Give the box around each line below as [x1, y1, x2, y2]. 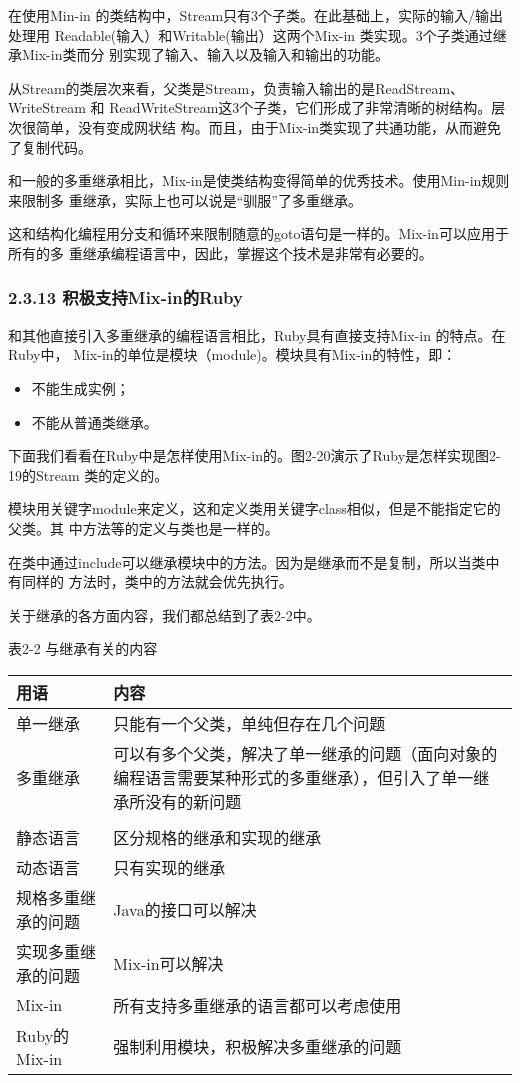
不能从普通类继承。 [31, 411, 158, 432]
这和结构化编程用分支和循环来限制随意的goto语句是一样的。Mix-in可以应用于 [8, 223, 509, 244]
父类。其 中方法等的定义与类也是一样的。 [8, 517, 279, 538]
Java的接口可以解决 [113, 897, 257, 921]
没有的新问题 [145, 789, 242, 813]
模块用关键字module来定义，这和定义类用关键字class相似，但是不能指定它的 [8, 498, 501, 519]
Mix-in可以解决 [113, 951, 224, 975]
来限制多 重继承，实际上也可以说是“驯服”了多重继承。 [8, 189, 362, 210]
